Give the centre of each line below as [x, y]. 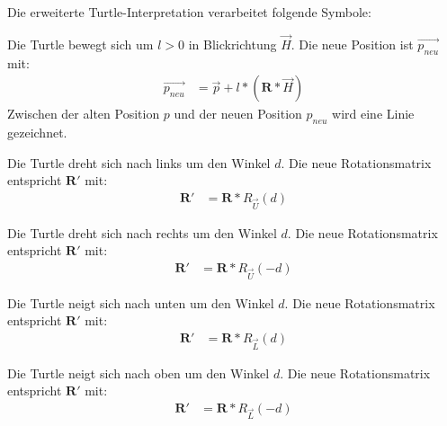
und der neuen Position [238, 114]
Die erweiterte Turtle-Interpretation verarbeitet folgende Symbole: [189, 12]
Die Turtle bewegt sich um [80, 44]
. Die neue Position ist [352, 44]
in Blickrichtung [232, 44]
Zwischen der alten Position [84, 114]
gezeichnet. [37, 133]
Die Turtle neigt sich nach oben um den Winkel [139, 373]
